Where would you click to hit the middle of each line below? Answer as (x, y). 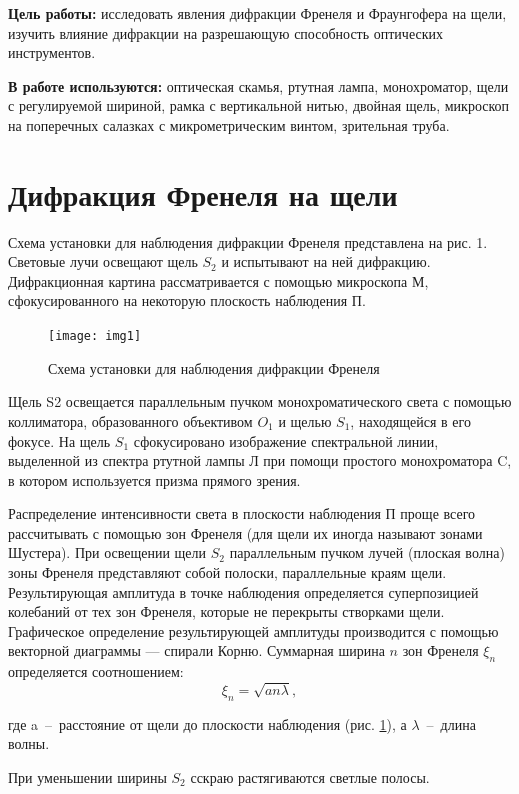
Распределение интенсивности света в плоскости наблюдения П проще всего (242, 513)
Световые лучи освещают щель (103, 261)
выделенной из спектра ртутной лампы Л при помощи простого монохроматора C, (260, 460)
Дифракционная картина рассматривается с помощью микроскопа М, (218, 280)
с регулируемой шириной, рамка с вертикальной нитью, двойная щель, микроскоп (259, 105)
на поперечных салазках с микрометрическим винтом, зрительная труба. (229, 124)
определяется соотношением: (96, 671)
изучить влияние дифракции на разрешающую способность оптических (225, 32)
